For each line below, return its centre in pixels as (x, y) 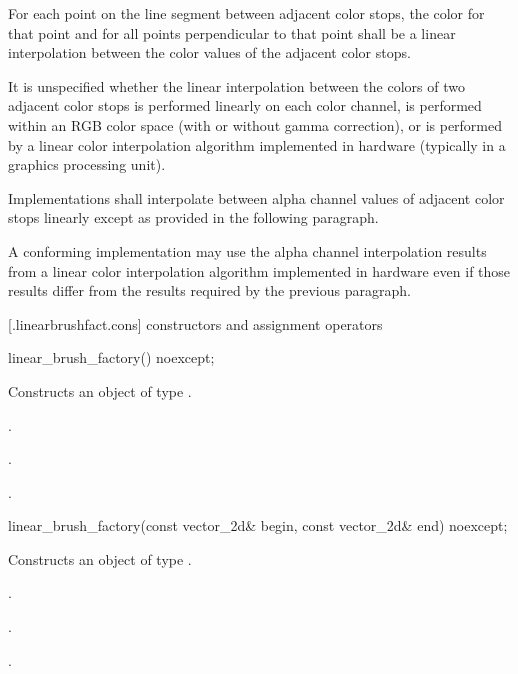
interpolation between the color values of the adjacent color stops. (209, 52)
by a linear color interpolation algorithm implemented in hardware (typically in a (257, 144)
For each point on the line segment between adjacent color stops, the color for (246, 13)
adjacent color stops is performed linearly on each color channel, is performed (245, 105)
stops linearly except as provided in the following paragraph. (193, 217)
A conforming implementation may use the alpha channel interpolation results (247, 250)
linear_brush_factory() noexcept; (111, 357)
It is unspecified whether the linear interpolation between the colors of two (236, 85)
